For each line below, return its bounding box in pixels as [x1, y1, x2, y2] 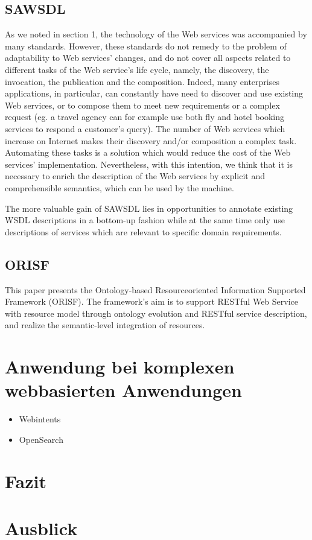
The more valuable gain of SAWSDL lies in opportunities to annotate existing [5, 202, 293, 214]
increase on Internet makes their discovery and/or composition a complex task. [5, 134, 297, 147]
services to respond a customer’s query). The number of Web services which [5, 122, 285, 135]
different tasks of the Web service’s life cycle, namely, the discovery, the [5, 63, 269, 75]
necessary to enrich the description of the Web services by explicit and [5, 170, 266, 182]
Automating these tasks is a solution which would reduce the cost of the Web [5, 146, 291, 159]
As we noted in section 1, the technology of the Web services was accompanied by [5, 28, 307, 40]
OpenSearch [19, 433, 63, 445]
